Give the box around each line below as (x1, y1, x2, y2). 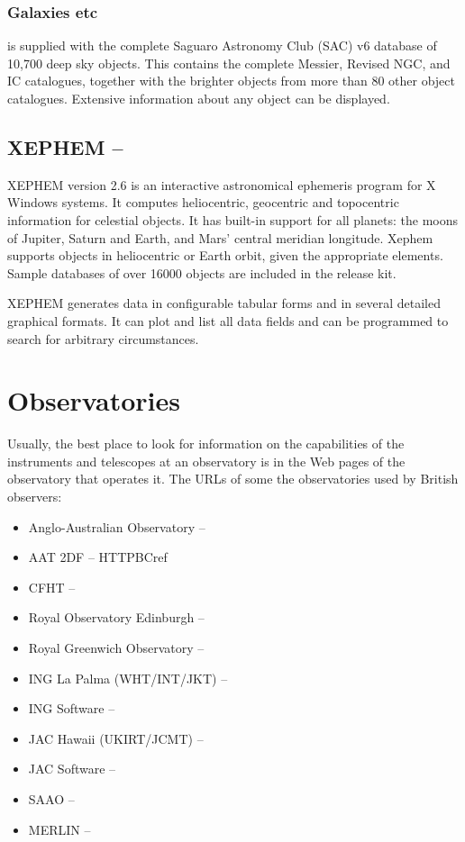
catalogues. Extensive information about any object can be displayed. (7, 89, 390, 107)
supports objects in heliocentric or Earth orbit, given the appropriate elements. (7, 246, 443, 265)
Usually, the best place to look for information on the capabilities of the (7, 434, 405, 453)
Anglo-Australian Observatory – (28, 517, 205, 536)
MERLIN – (28, 819, 91, 838)
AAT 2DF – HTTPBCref (28, 548, 168, 566)
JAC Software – (28, 759, 116, 778)
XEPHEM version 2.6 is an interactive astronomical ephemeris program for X (7, 175, 436, 194)
